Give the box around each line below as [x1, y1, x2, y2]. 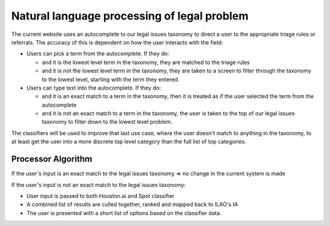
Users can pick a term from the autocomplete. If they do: [26, 50, 169, 57]
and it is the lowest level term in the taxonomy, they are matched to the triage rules [42, 58, 250, 66]
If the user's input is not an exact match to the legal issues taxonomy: [11, 181, 186, 188]
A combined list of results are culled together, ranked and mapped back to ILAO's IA [26, 201, 238, 208]
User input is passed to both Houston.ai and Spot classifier [26, 192, 175, 199]
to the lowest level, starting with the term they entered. [42, 76, 180, 83]
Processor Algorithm [11, 154, 93, 164]
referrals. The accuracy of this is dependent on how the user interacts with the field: [11, 38, 223, 46]
